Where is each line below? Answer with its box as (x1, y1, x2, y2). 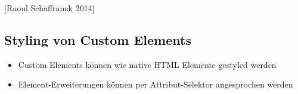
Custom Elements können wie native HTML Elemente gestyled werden (18, 58, 277, 70)
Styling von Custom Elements (4, 30, 191, 48)
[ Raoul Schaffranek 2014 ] (4, 2, 95, 14)
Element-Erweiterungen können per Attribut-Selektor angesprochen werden (18, 78, 293, 90)
